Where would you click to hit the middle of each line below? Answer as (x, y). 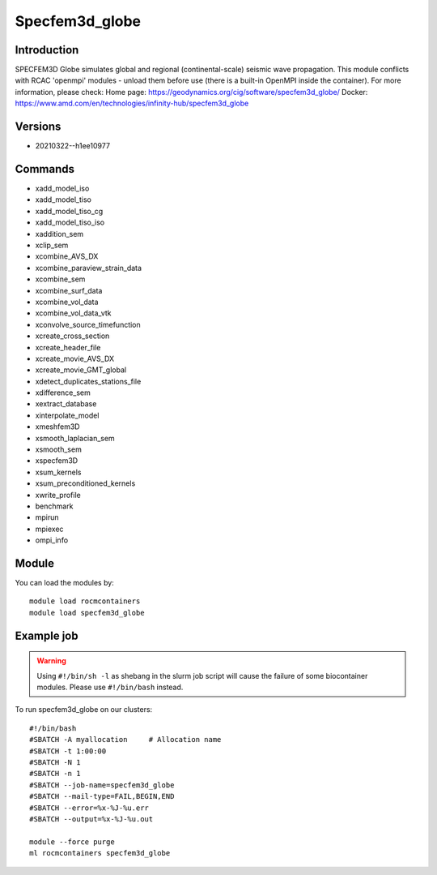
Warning (51, 661)
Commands (45, 169)
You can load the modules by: (65, 583)
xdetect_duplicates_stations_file (88, 381)
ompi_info (52, 540)
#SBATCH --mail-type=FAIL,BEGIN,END (102, 796)
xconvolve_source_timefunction (88, 324)
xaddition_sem (59, 234)
